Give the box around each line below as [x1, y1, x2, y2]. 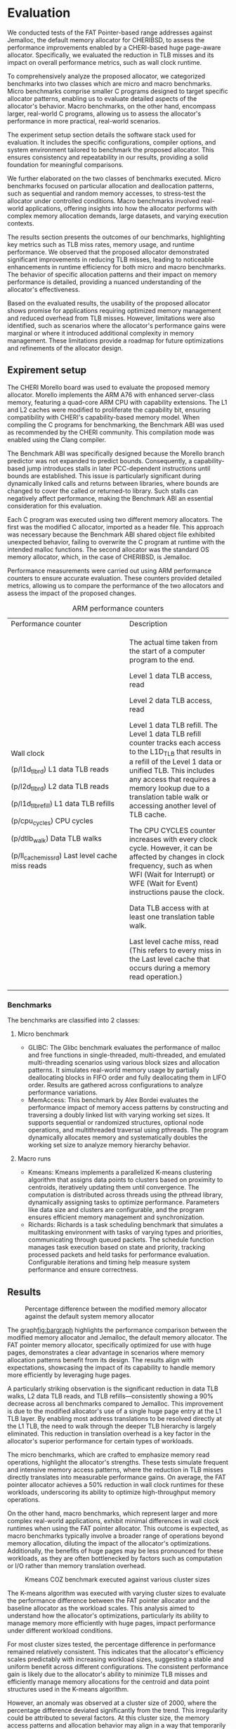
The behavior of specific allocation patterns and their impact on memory [7, 270, 217, 279]
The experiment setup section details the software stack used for [7, 130, 197, 139]
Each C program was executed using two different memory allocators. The [7, 515, 223, 523]
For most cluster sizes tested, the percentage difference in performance [7, 1640, 216, 1649]
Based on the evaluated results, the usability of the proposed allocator [7, 298, 211, 307]
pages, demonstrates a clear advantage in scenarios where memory [7, 1348, 205, 1357]
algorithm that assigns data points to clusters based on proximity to [27, 1175, 223, 1184]
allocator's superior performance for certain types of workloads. [7, 1437, 194, 1446]
